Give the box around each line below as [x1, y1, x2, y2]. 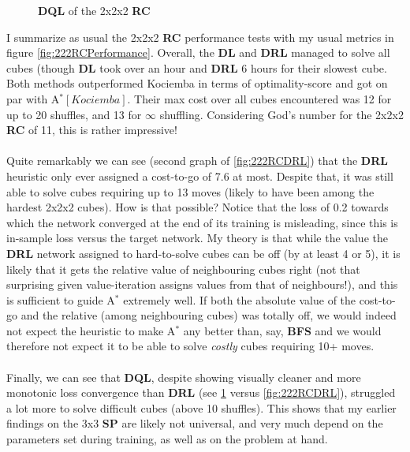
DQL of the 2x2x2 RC [38, 2, 151, 18]
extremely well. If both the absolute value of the [123, 291, 356, 308]
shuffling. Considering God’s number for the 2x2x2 [159, 106, 404, 122]
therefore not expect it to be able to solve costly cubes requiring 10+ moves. [6, 338, 375, 354]
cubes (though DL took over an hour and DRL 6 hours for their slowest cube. [6, 59, 387, 76]
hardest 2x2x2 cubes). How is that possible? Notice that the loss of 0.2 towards [6, 199, 389, 215]
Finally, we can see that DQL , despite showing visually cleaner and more [6, 368, 361, 385]
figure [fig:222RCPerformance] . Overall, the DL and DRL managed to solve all [6, 44, 390, 61]
